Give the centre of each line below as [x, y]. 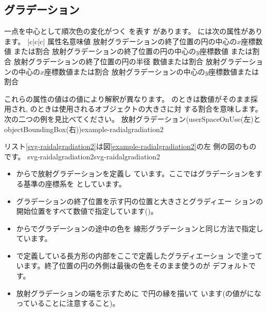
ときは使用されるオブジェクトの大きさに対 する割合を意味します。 [150, 109]
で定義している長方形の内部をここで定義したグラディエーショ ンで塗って [139, 255]
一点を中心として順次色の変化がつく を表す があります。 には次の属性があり [133, 31]
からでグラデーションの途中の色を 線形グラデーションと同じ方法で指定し [140, 228]
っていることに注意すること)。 [68, 303]
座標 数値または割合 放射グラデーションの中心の [125, 71]
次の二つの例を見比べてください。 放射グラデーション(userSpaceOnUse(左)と [132, 118]
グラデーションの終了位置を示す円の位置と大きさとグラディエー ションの [140, 201]
